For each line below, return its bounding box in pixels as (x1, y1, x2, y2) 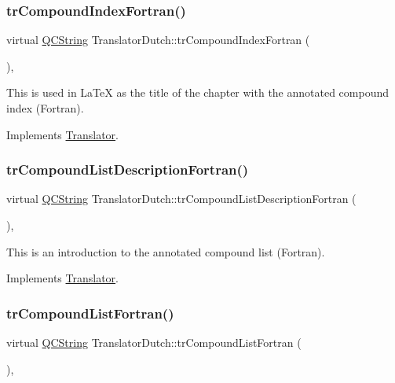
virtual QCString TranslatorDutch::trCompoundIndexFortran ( (6, 31, 310, 48)
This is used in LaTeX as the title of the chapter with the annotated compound (6, 84, 390, 101)
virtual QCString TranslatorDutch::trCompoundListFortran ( (6, 334, 302, 350)
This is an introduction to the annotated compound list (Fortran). (6, 243, 325, 260)
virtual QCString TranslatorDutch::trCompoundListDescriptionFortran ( (6, 190, 357, 207)
